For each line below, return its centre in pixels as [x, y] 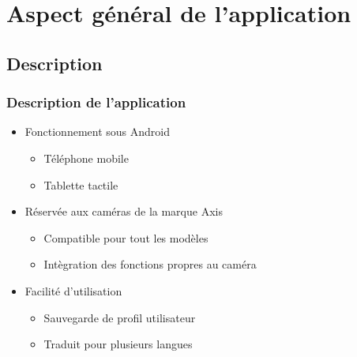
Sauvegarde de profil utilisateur [120, 317]
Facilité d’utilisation [73, 290]
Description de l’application [96, 102]
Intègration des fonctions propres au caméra [150, 264]
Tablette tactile [81, 184]
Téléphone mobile [86, 158]
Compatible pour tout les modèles [126, 237]
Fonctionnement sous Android [97, 132]
